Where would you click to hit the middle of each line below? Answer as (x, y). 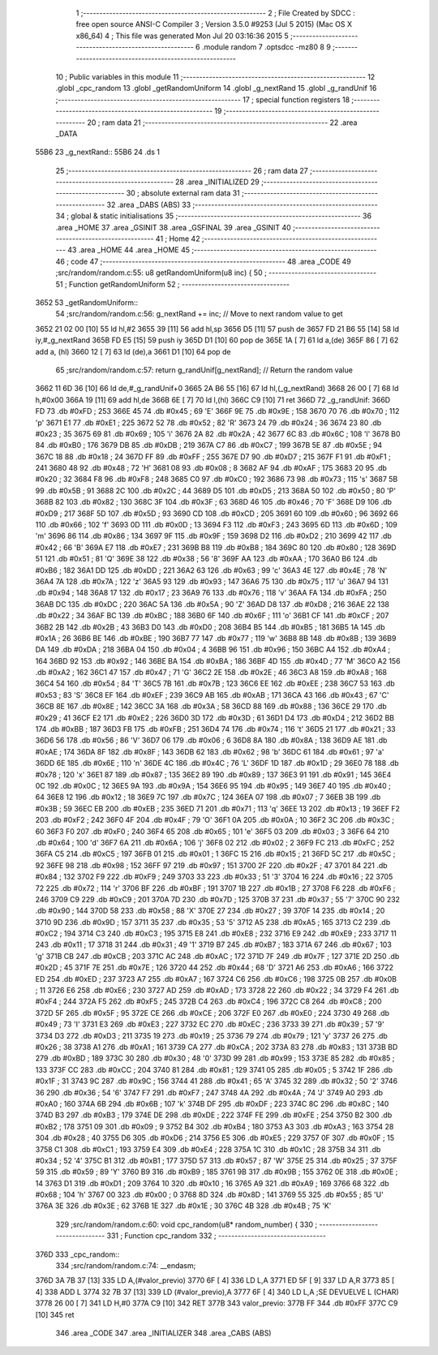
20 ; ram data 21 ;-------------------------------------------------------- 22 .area (222, 123)
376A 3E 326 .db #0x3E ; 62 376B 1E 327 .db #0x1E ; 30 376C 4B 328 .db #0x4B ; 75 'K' (183, 1206)
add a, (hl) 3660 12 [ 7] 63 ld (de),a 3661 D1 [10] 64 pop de (133, 351)
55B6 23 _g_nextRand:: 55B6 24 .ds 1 (97, 152)
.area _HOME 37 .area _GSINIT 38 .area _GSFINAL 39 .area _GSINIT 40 (173, 227)
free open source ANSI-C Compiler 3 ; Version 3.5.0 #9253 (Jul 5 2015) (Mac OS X (214, 24)
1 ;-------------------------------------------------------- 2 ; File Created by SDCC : (216, 13)
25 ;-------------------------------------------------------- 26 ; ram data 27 (182, 170)
